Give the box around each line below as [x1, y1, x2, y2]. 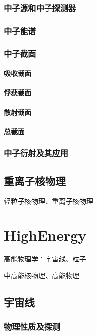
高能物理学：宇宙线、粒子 [4, 254, 86, 264]
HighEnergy [4, 225, 87, 245]
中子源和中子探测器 [4, 1, 76, 14]
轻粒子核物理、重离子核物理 [4, 196, 93, 206]
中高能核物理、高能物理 [4, 270, 79, 280]
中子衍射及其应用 [4, 147, 68, 159]
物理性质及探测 [4, 320, 60, 332]
